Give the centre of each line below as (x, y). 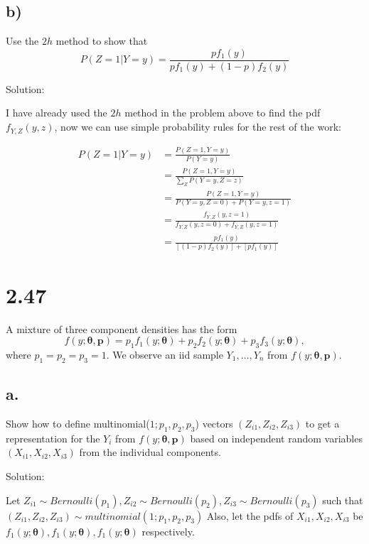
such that (343, 500)
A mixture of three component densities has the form (122, 328)
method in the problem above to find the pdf (223, 113)
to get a (322, 423)
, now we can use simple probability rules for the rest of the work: (198, 127)
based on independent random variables (276, 438)
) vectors (214, 423)
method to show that (102, 41)
